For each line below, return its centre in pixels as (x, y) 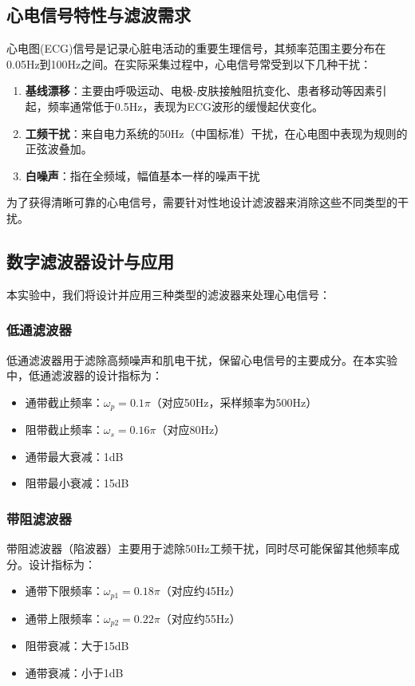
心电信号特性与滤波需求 (99, 15)
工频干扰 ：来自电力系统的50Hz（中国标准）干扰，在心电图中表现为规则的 (216, 133)
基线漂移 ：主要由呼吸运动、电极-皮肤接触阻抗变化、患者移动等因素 (200, 91)
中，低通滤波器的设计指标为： (85, 375)
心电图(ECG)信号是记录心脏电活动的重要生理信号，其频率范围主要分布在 (196, 48)
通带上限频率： (64, 618)
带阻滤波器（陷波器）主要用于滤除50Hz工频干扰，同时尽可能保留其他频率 (198, 548)
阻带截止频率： (64, 430)
